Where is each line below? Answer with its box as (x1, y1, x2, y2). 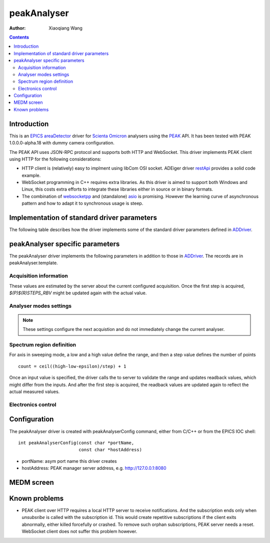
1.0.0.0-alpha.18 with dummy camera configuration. (9, 140, 115, 146)
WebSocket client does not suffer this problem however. (21, 528, 137, 534)
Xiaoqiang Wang (48, 25, 82, 31)
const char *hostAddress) (78, 447, 142, 453)
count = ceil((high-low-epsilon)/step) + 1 (18, 364, 126, 369)
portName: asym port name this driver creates (21, 458, 117, 464)
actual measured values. (9, 389, 60, 395)
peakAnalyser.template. (9, 260, 58, 266)
